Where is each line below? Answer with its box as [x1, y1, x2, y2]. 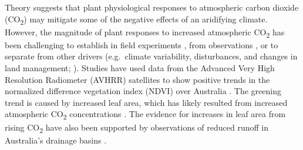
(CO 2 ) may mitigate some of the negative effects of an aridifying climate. [5, 12, 268, 26]
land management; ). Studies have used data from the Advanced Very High [5, 62, 275, 74]
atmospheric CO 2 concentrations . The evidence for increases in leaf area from [5, 108, 286, 122]
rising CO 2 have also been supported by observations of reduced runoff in [5, 121, 268, 135]
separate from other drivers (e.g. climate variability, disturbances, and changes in [5, 50, 298, 62]
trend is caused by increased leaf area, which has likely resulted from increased [5, 96, 288, 108]
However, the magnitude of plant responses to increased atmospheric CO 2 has [5, 25, 285, 39]
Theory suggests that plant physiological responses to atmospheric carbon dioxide [5, 1, 299, 13]
